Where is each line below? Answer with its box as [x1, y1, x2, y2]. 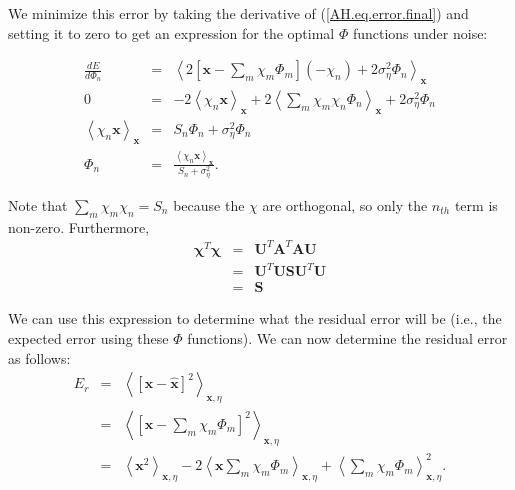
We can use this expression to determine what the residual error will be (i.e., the [8, 308, 502, 329]
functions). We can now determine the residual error [187, 327, 508, 348]
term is [454, 194, 498, 215]
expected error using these [8, 327, 169, 348]
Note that [8, 194, 68, 215]
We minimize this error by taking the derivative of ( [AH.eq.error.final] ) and [8, 3, 469, 23]
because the [173, 194, 245, 215]
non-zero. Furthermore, [8, 216, 150, 237]
